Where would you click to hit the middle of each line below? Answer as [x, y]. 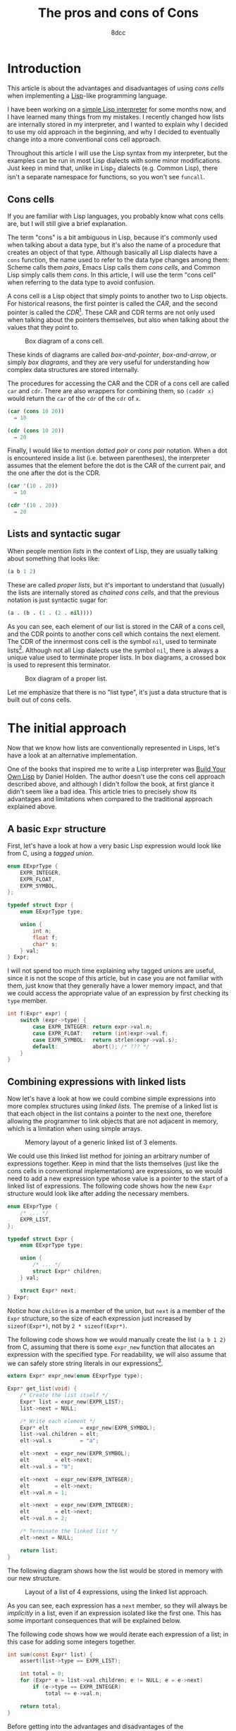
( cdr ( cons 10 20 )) [36, 431]
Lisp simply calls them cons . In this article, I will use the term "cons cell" [112, 275]
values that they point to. [43, 327]
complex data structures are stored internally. [73, 369]
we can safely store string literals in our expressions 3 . [85, 1362]
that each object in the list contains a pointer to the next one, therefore [110, 1114]
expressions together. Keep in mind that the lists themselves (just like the [113, 1163]
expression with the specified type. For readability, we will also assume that [117, 1354]
